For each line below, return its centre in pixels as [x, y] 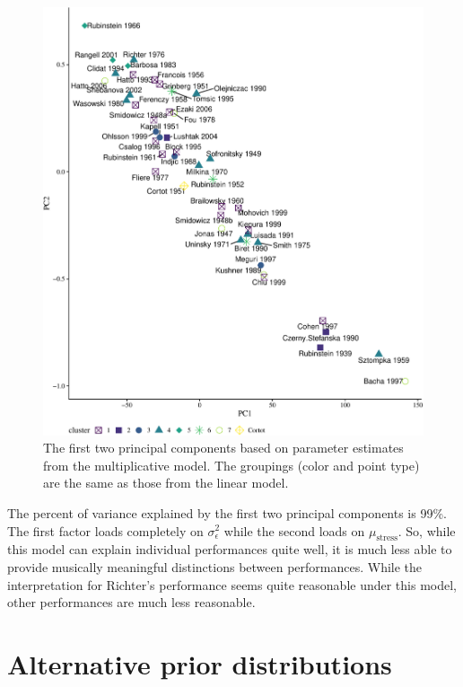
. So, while [427, 530]
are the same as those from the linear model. [166, 483]
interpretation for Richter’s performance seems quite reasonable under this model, [232, 584]
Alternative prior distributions [200, 663]
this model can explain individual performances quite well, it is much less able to [230, 549]
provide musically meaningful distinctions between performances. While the [215, 566]
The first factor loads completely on [105, 530]
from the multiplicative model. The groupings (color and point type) [231, 465]
